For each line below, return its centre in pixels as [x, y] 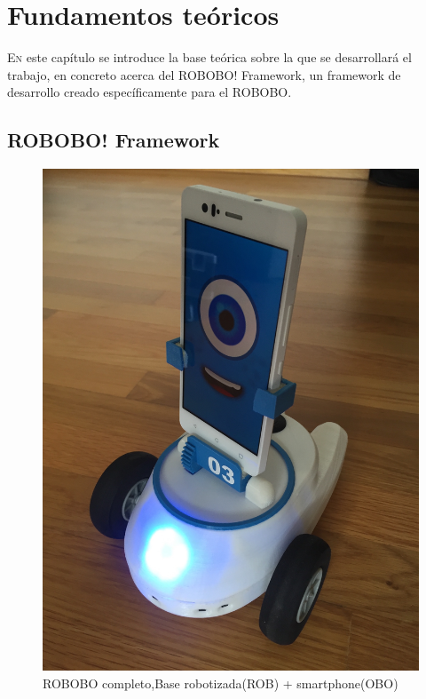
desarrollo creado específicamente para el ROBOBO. [150, 92]
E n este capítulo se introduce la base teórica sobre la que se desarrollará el [209, 57]
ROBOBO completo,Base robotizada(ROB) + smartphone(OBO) [221, 683]
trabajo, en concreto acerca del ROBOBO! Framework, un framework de [204, 74]
